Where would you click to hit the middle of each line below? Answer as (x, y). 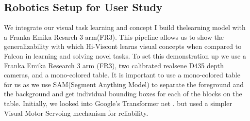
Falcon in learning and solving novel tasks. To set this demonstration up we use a (125, 55)
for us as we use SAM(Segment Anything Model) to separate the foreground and (124, 84)
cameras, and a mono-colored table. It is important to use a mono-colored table (122, 75)
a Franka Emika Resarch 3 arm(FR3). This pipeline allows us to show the (114, 37)
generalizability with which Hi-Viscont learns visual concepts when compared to (123, 46)
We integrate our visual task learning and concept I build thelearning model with (125, 27)
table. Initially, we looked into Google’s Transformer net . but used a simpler (118, 103)
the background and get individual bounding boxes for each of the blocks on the (123, 94)
